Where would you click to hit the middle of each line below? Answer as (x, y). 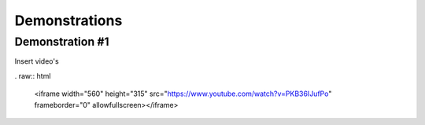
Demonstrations (68, 20)
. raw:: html (33, 75)
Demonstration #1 (62, 42)
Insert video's (37, 61)
